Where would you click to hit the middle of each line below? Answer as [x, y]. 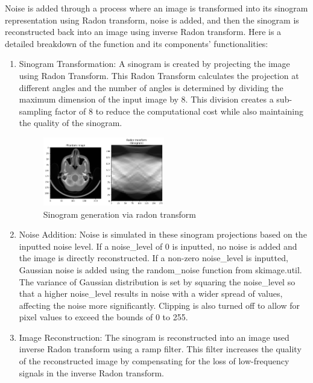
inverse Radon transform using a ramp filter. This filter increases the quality [160, 349]
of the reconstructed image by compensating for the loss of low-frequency [154, 361]
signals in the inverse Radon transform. [91, 372]
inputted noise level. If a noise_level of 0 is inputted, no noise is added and [158, 246]
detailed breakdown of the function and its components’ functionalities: [137, 43]
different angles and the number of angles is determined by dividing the [151, 87]
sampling [36, 111]
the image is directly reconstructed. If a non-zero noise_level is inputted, [153, 258]
